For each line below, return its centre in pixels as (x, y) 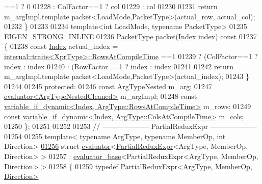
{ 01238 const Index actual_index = (61, 46)
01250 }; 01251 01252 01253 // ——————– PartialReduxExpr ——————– (130, 126)
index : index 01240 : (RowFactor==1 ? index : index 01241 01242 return (119, 66)
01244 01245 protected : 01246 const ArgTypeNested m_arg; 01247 (108, 86)
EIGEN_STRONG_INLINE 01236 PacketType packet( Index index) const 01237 (130, 36)
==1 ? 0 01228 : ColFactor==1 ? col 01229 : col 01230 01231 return (111, 6)
